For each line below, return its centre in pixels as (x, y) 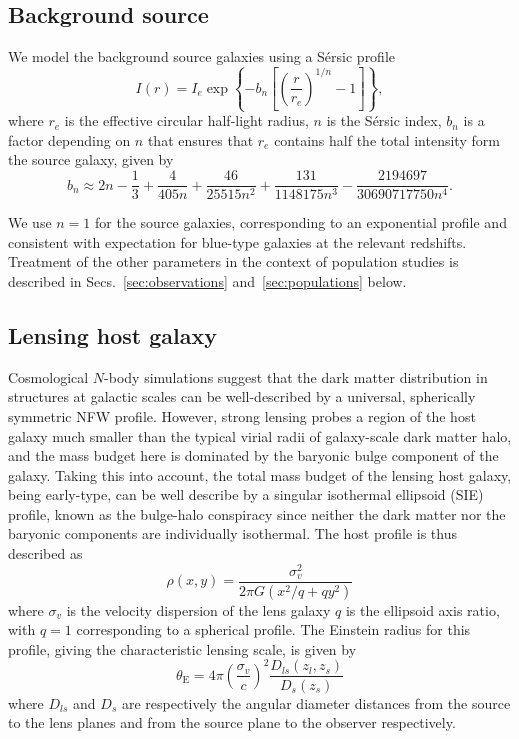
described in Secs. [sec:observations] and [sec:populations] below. (207, 280)
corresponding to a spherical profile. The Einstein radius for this (273, 629)
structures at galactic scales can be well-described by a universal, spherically (242, 396)
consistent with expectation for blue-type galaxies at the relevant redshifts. (237, 241)
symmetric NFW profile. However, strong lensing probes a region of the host (242, 415)
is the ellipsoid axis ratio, (422, 609)
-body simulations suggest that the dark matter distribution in (296, 376)
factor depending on (69, 139)
